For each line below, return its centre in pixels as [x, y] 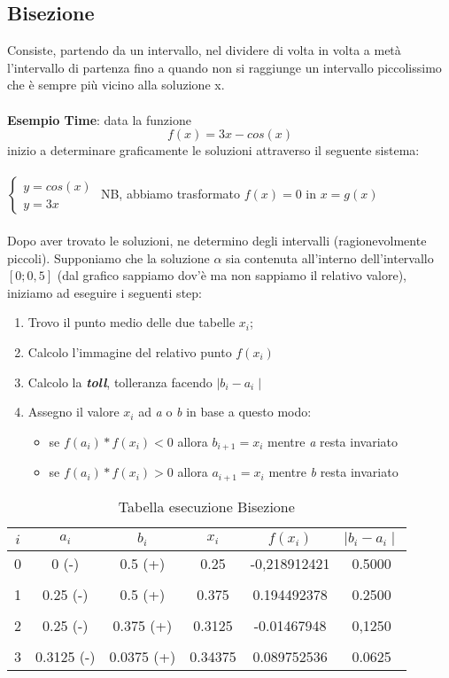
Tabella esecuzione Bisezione [206, 506]
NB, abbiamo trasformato [170, 194]
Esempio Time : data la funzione [99, 119]
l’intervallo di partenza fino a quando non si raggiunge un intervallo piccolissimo [224, 67]
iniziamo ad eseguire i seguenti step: [105, 292]
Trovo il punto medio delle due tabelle [132, 322]
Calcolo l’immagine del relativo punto [130, 351]
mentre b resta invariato [333, 472]
